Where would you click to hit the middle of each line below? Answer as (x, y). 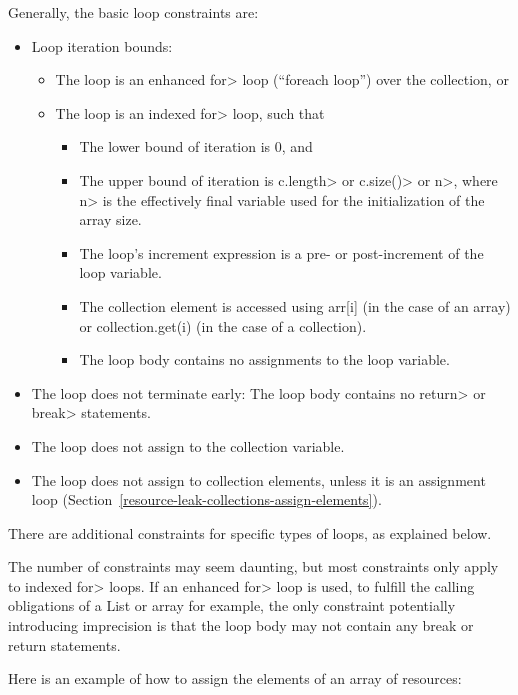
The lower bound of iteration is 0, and (196, 146)
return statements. (64, 644)
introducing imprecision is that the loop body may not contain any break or (241, 625)
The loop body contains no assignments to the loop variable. (264, 359)
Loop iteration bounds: (102, 45)
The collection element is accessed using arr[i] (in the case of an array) (295, 305)
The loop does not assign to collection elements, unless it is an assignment (258, 479)
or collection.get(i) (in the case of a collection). (223, 325)
